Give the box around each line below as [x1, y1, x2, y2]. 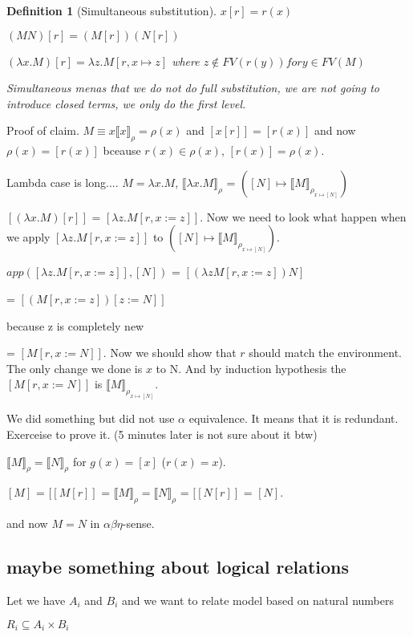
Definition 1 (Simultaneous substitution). [6, 2, 217, 18]
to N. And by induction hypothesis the [156, 359, 346, 376]
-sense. [122, 515, 155, 532]
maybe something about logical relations [6, 554, 350, 579]
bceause [103, 142, 141, 159]
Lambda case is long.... [6, 173, 119, 190]
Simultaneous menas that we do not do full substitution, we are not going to [6, 79, 379, 96]
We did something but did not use [6, 410, 175, 427]
